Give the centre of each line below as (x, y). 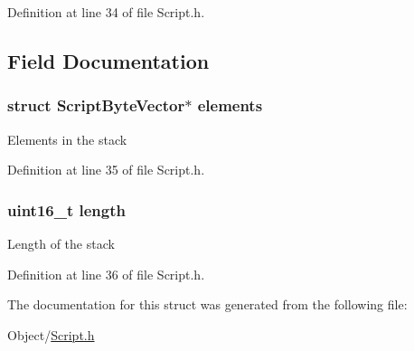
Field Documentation (108, 60)
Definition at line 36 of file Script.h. (106, 274)
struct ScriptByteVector (96, 105)
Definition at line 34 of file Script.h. (106, 12)
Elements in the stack (67, 139)
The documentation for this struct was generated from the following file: (207, 304)
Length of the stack (61, 243)
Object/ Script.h (51, 334)
